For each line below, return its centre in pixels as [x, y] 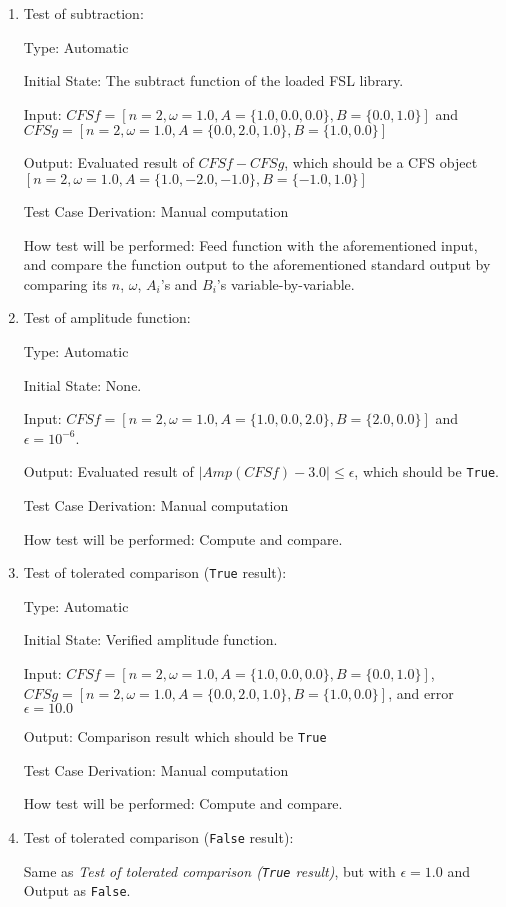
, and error [421, 692]
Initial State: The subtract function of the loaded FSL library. [213, 80]
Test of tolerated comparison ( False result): [158, 837]
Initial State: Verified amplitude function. [150, 639]
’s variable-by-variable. [285, 283]
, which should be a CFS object [381, 162]
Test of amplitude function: [107, 317]
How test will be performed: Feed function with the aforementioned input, [250, 244]
